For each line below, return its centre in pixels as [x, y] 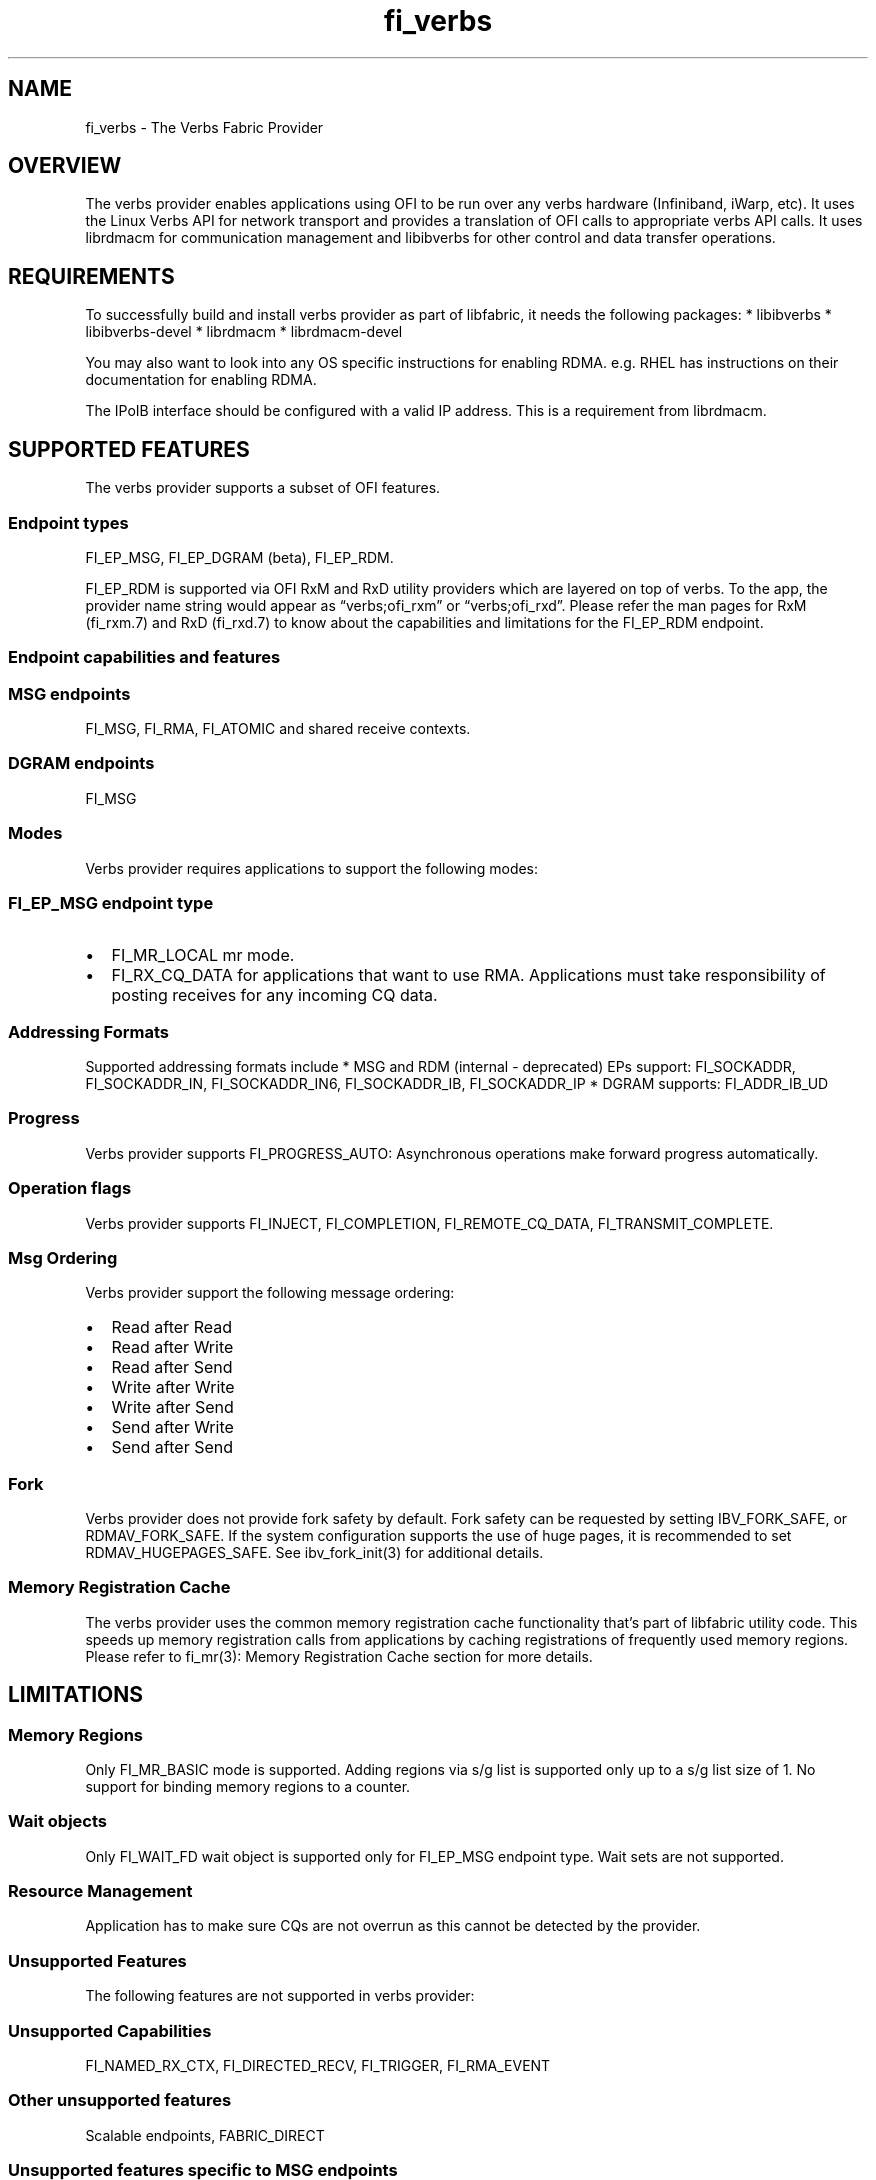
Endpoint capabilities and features [144, 657]
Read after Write [172, 1347]
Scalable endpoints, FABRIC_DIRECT [205, 2135]
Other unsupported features [120, 2100]
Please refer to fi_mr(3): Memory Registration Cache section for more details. [339, 1656]
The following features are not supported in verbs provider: [280, 1996]
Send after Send [172, 1447]
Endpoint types [68, 522]
